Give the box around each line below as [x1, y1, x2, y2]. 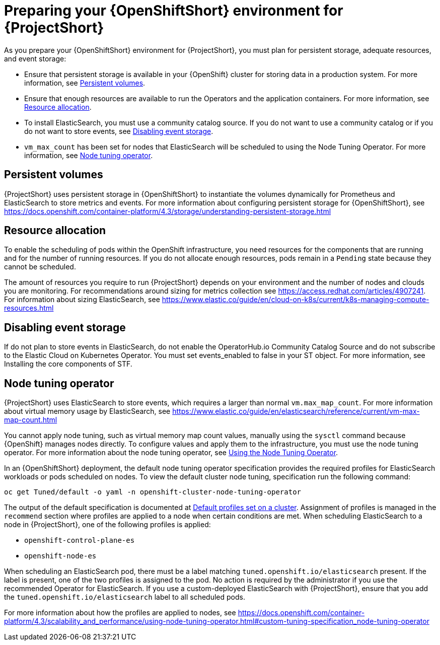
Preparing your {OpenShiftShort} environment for [4, 2, 343, 19]
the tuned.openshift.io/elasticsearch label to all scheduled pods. [4, 593, 245, 602]
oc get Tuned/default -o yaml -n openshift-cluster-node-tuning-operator [4, 488, 302, 496]
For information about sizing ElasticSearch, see [4, 295, 160, 304]
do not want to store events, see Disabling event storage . [24, 126, 213, 135]
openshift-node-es [24, 552, 97, 560]
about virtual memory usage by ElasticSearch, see [4, 407, 171, 416]
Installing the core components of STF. [4, 360, 132, 369]
